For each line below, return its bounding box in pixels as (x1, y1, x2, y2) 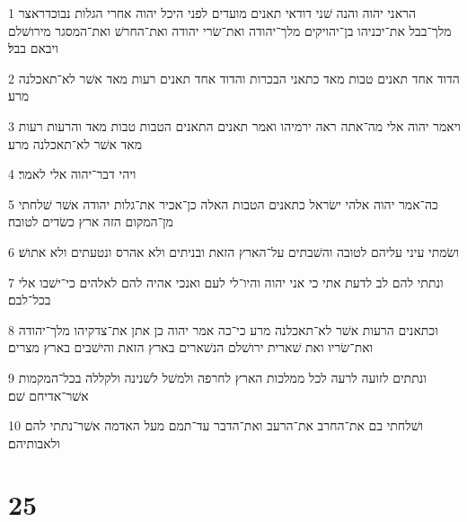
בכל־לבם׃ (8, 290, 51, 309)
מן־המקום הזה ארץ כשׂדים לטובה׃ (8, 212, 173, 231)
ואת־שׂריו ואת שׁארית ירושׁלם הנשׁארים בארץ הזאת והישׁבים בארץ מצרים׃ (8, 338, 374, 357)
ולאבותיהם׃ (8, 433, 60, 452)
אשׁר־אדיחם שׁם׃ (8, 385, 89, 404)
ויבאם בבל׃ (8, 39, 58, 58)
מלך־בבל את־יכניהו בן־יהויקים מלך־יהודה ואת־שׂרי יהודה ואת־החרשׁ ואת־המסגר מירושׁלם (8, 21, 452, 40)
